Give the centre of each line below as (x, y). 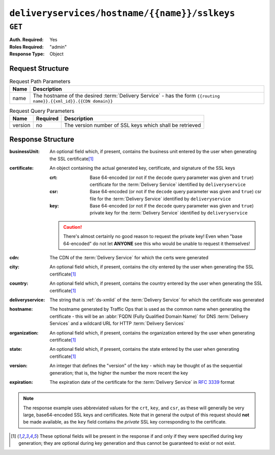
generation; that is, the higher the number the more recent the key (119, 373)
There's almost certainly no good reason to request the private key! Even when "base (153, 236)
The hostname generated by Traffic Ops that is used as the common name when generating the (150, 309)
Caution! (73, 227)
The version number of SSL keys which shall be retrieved (133, 125)
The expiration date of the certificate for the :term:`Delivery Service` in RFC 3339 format (142, 382)
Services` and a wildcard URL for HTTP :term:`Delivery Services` (117, 323)
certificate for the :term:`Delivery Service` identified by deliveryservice (168, 184)
